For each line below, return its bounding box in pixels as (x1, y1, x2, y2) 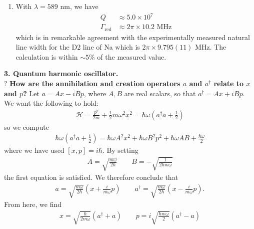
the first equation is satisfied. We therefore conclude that (4, 172, 178, 182)
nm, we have (60, 1, 98, 11)
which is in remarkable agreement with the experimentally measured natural (15, 32, 250, 42)
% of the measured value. (89, 51, 166, 62)
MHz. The (195, 42, 226, 52)
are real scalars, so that (124, 88, 196, 98)
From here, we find (4, 199, 61, 209)
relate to (213, 78, 244, 88)
